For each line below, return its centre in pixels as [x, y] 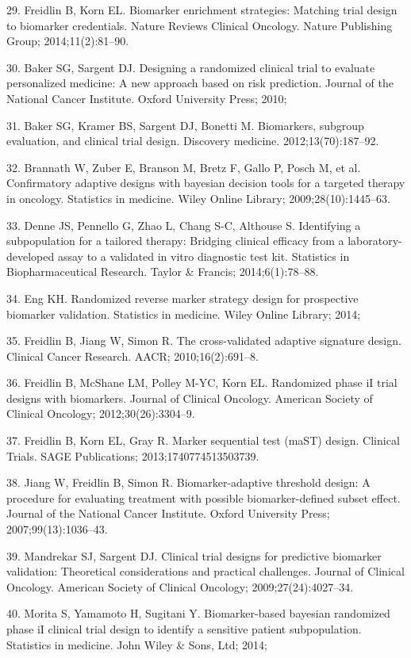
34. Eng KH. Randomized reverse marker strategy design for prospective [182, 298]
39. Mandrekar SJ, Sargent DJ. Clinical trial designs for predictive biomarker [194, 555]
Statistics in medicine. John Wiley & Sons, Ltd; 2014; [137, 644]
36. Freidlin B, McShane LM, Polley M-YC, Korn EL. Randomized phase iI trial [202, 383]
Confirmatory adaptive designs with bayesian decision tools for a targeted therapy [206, 183]
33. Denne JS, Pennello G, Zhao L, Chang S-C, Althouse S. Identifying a [184, 225]
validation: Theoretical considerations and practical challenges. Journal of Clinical [205, 571]
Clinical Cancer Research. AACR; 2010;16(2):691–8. [133, 356]
